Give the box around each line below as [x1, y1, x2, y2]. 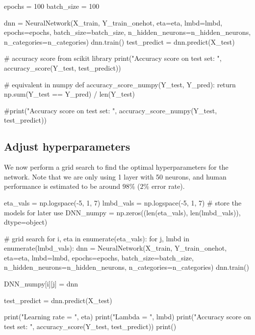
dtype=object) [4, 217, 48, 227]
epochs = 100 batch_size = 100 [4, 1, 100, 11]
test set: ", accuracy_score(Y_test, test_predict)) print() [4, 321, 177, 331]
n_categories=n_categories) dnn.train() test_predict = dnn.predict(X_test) [4, 36, 235, 47]
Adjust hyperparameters [4, 139, 130, 154]
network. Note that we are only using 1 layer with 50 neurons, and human [4, 171, 227, 181]
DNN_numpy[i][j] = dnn [4, 279, 78, 289]
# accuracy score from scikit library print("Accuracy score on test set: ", [4, 53, 222, 63]
